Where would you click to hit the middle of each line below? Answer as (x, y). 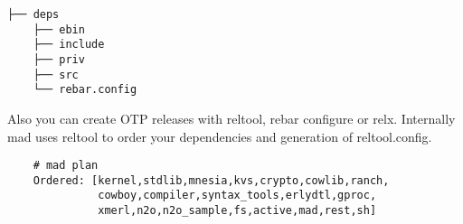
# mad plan (66, 166)
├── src (56, 75)
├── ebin (59, 29)
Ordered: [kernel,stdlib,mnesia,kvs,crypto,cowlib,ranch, (211, 180)
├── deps (33, 14)
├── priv (59, 59)
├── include (69, 45)
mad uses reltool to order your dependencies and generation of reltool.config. (220, 136)
